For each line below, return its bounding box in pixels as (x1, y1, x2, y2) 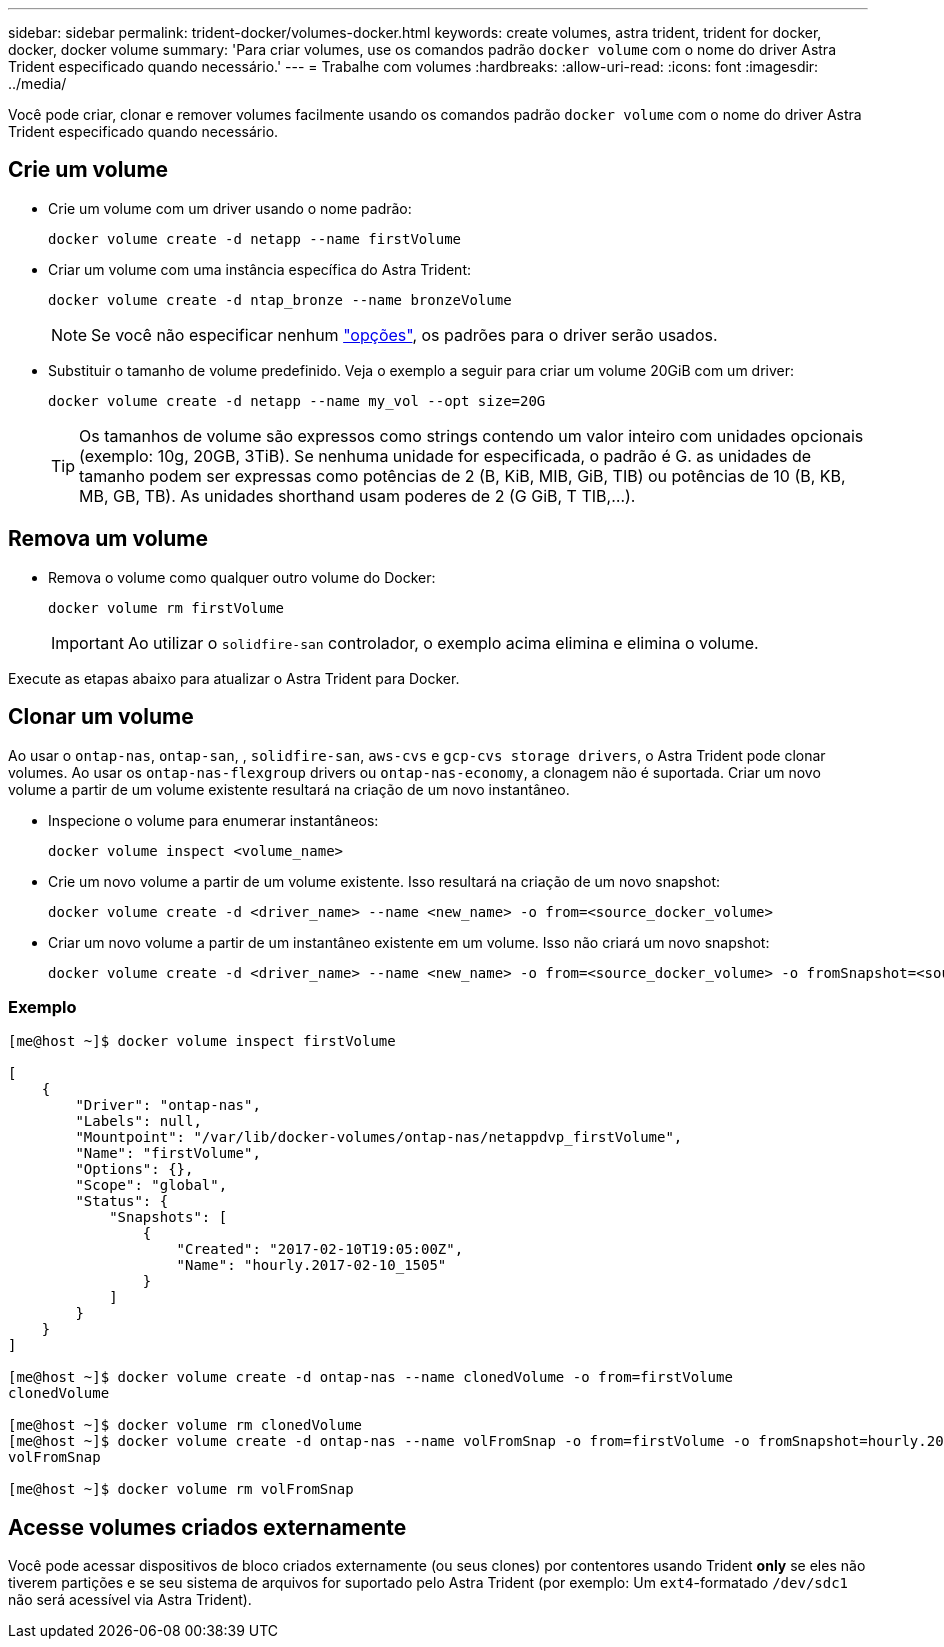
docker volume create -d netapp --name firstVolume (48, 230, 462, 247)
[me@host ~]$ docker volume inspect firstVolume (8, 1033, 396, 1050)
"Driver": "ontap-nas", (75, 1097, 261, 1114)
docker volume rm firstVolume (48, 599, 285, 616)
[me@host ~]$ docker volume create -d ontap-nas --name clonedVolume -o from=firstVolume (8, 1369, 733, 1386)
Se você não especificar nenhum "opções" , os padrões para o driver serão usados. (91, 324, 718, 345)
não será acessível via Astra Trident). (8, 1591, 252, 1609)
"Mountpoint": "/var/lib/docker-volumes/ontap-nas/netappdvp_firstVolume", (75, 1129, 683, 1146)
